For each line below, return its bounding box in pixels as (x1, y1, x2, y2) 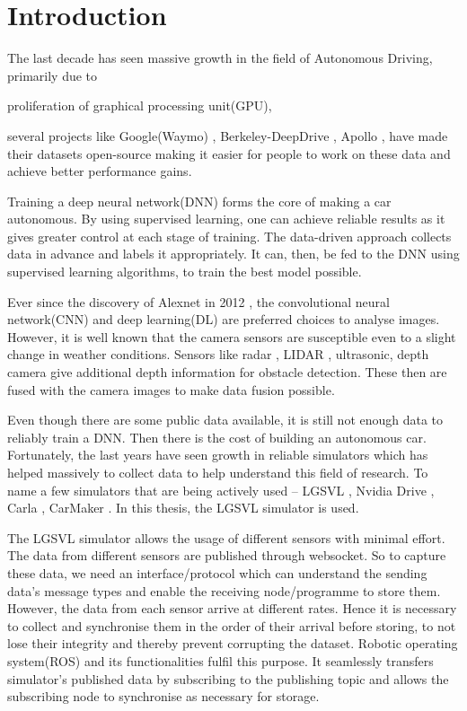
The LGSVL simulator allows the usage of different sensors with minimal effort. (7, 528, 445, 547)
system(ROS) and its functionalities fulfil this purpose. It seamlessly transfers (7, 651, 434, 670)
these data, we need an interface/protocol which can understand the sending (7, 563, 427, 582)
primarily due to (7, 66, 98, 84)
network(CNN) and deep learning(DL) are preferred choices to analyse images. (7, 310, 440, 329)
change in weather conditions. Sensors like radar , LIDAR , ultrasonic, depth (7, 345, 429, 364)
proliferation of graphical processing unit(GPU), (7, 96, 272, 115)
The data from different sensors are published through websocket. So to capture (7, 546, 446, 565)
